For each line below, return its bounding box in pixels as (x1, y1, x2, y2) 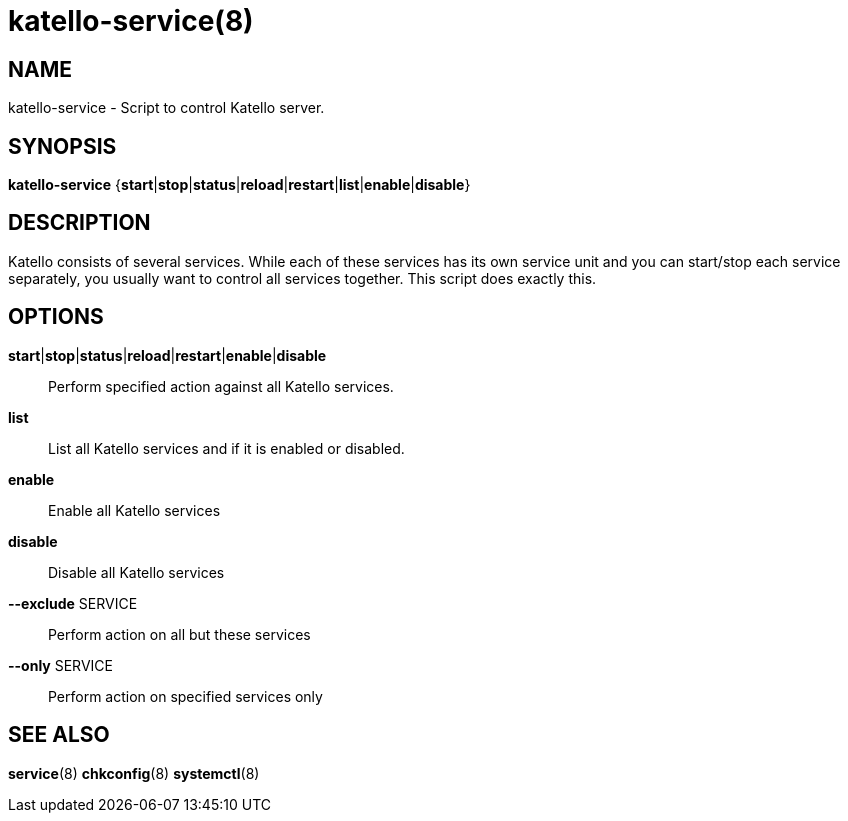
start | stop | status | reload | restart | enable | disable (8, 346, 327, 364)
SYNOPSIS (8, 133, 117, 159)
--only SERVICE (8, 656, 113, 674)
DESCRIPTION (8, 210, 151, 236)
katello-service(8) (8, 4, 254, 38)
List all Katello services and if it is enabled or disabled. (48, 439, 405, 457)
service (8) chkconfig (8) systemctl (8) (8, 764, 260, 782)
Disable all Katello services (48, 563, 225, 581)
